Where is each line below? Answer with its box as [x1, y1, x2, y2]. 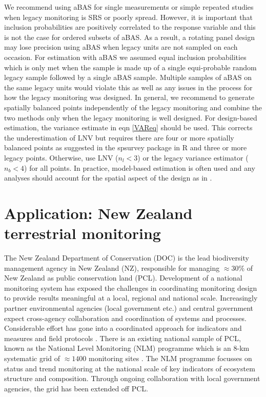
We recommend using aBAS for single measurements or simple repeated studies [4, 2, 254, 12]
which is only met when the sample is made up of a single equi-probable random [4, 62, 257, 72]
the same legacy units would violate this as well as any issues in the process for [4, 82, 253, 92]
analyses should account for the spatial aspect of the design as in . [4, 172, 212, 183]
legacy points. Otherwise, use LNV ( [4, 152, 118, 163]
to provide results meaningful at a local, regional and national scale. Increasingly [4, 292, 258, 303]
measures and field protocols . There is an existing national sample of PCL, [4, 332, 241, 343]
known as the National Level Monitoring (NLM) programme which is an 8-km [4, 343, 250, 353]
